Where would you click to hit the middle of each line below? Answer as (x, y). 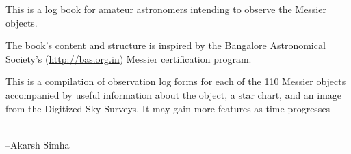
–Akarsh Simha (38, 144)
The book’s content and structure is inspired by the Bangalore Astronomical (166, 45)
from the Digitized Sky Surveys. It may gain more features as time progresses (168, 108)
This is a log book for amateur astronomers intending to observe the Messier (166, 9)
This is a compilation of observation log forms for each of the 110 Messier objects (176, 81)
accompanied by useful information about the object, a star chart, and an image (174, 94)
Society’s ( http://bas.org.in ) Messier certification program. (129, 58)
